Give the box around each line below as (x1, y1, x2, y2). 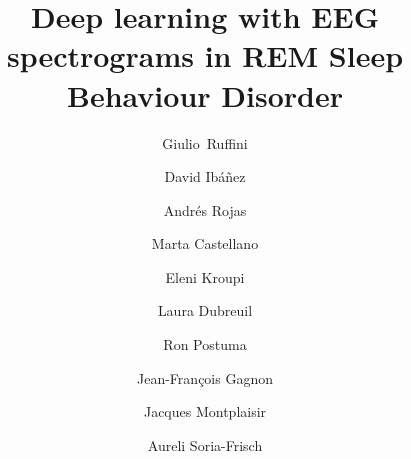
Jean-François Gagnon (137, 367, 273, 388)
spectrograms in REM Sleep (6, 35, 404, 76)
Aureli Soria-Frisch (147, 434, 263, 455)
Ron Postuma (163, 334, 247, 355)
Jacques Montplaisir (143, 401, 267, 422)
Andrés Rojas (163, 199, 247, 220)
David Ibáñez (164, 166, 246, 187)
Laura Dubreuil (157, 300, 253, 321)
